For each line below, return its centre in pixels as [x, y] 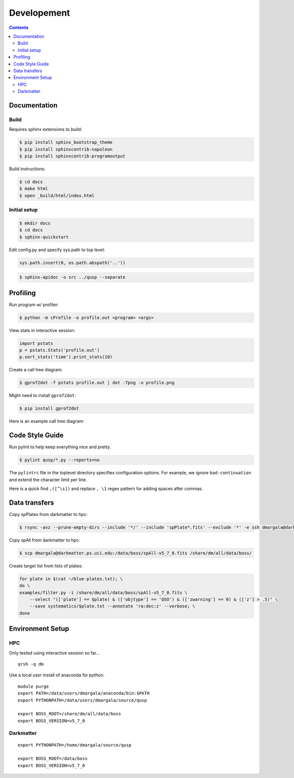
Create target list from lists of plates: [46, 566]
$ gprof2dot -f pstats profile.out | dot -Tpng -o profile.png [97, 383]
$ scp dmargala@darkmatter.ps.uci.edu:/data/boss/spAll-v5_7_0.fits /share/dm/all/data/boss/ [136, 553]
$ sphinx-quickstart [44, 237]
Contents [19, 27]
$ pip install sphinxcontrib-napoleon [66, 149]
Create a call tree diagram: [36, 370]
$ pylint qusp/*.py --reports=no [60, 460]
